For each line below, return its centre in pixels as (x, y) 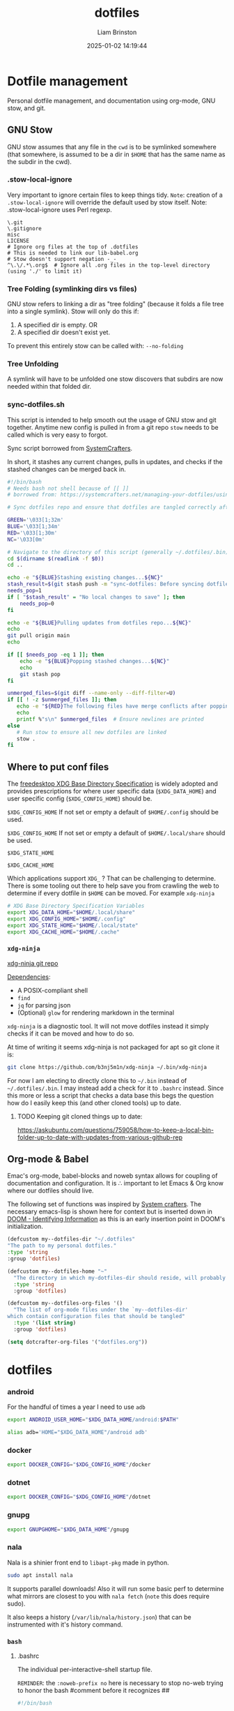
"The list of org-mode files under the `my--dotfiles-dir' (101, 1310)
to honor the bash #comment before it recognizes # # (93, 1690)
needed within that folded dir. (49, 387)
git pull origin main (39, 636)
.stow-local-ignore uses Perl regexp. (60, 209)
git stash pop (40, 674)
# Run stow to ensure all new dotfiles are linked (92, 732)
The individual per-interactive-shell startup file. (85, 1669)
